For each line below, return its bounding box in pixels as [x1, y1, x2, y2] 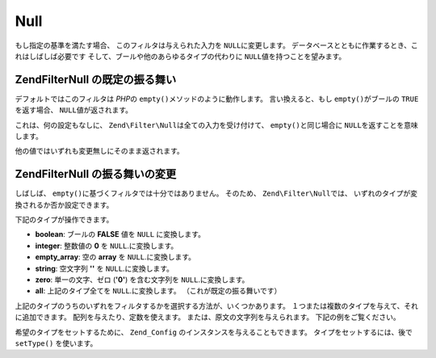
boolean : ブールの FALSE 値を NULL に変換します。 [35, 230, 206, 239]
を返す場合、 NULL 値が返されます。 [15, 105, 133, 115]
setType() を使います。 [15, 339, 98, 347]
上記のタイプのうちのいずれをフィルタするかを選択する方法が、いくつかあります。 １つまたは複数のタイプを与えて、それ [15, 301, 419, 310]
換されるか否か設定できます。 [15, 200, 114, 209]
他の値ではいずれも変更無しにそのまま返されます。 [15, 146, 185, 156]
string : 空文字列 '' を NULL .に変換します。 [35, 263, 174, 273]
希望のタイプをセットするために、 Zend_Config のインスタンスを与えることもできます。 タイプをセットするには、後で [15, 327, 413, 337]
